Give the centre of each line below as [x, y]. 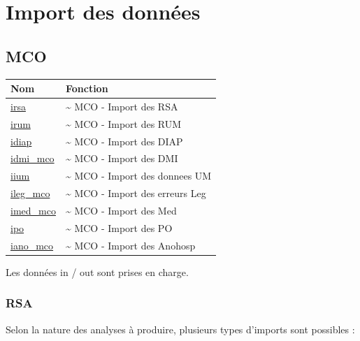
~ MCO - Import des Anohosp [130, 245]
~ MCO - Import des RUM [123, 123]
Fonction [87, 88]
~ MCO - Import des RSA [122, 106]
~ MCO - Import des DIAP [124, 141]
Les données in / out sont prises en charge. [97, 271]
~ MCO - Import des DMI [122, 158]
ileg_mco [30, 193]
